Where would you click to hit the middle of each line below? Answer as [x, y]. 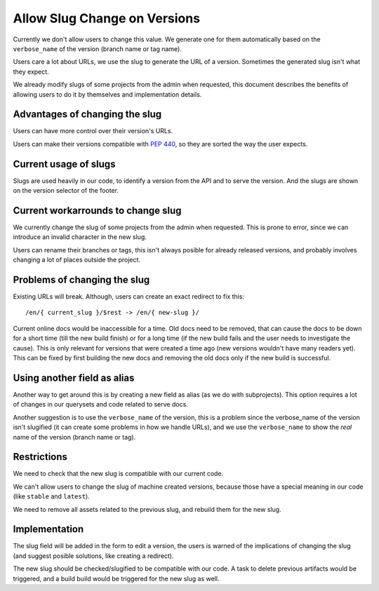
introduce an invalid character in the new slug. [80, 237]
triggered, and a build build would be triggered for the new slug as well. [116, 578]
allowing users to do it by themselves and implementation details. [107, 94]
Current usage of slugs [64, 164]
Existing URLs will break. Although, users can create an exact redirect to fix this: [129, 297]
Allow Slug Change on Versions [106, 18]
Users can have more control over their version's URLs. [93, 131]
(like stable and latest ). [52, 496]
